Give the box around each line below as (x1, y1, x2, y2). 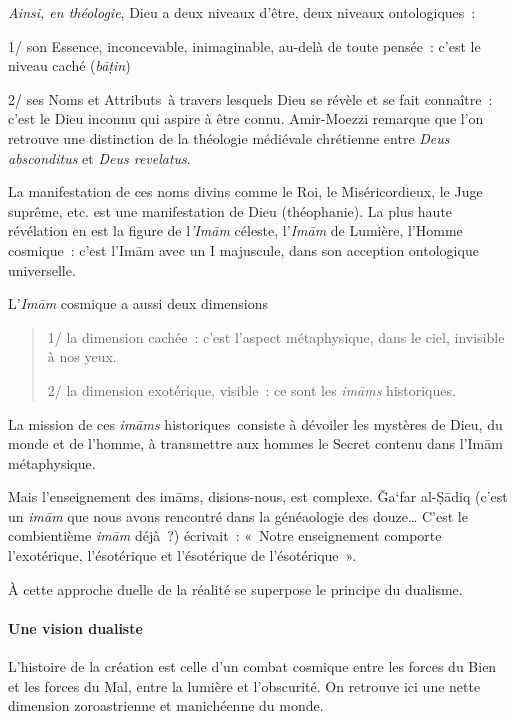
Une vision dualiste (8, 617, 143, 638)
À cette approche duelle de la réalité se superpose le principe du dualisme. (8, 578, 463, 599)
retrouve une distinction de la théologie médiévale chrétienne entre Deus (8, 127, 450, 148)
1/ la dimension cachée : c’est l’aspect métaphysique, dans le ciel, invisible (47, 326, 505, 347)
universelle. (8, 259, 76, 280)
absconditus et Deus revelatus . (8, 147, 191, 168)
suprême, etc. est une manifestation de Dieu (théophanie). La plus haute (8, 200, 453, 221)
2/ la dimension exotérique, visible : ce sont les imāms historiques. (47, 379, 456, 400)
